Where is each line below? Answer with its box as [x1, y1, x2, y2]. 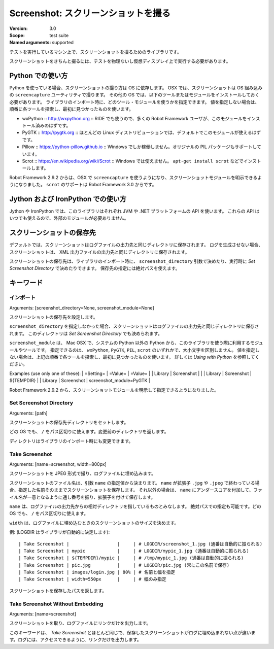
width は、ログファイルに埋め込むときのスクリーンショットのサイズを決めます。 [9, 520, 179, 526]
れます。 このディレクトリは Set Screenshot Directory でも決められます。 [9, 330, 162, 336]
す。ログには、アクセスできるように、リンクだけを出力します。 [9, 637, 142, 643]
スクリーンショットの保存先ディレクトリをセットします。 [9, 419, 129, 426]
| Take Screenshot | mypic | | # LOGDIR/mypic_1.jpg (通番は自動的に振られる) [18, 548, 250, 554]
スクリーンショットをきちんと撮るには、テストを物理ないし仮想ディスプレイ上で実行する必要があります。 [9, 58, 231, 64]
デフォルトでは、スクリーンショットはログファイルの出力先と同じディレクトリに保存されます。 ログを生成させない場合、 [9, 242, 263, 248]
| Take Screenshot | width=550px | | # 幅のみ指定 [18, 576, 167, 582]
